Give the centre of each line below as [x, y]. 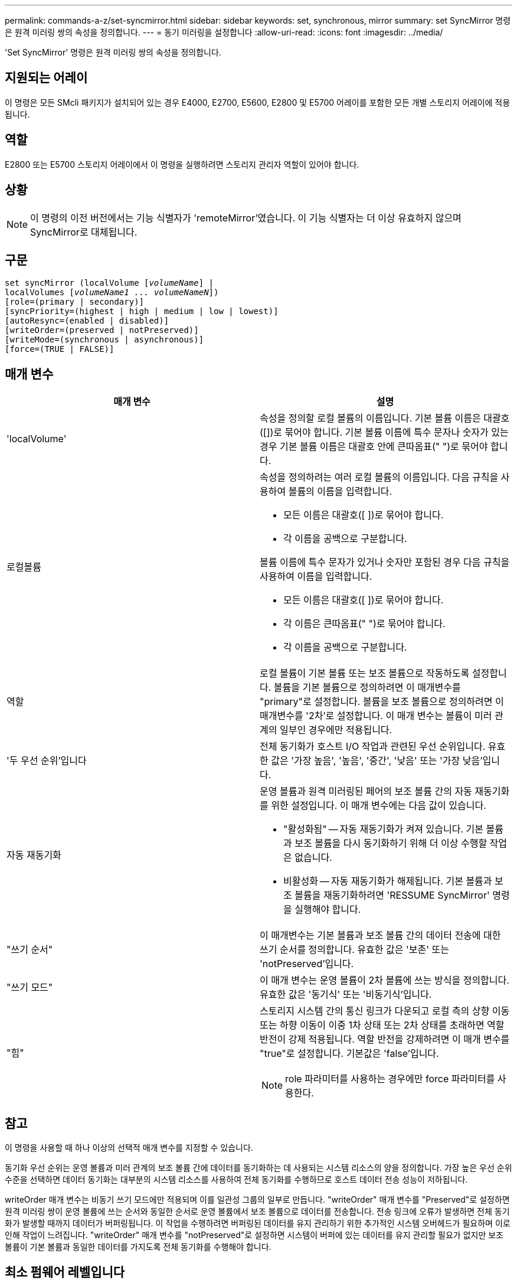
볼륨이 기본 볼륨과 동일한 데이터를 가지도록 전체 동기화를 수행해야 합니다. [138, 1247]
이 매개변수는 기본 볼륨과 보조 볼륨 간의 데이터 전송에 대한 [380, 936]
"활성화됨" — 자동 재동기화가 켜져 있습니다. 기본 [384, 829]
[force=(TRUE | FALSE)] [60, 349]
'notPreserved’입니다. [307, 964]
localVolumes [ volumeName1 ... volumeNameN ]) [112, 293]
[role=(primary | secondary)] [75, 302]
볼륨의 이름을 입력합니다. [340, 492]
